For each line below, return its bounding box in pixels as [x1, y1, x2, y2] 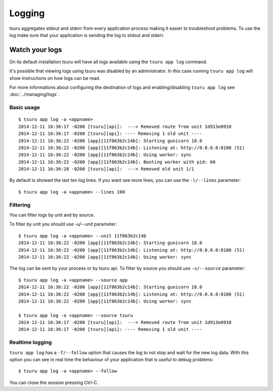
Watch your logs [9, 45, 63, 54]
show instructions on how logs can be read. [9, 75, 101, 81]
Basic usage [9, 104, 40, 111]
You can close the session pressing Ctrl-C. [9, 379, 99, 385]
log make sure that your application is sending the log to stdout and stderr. [9, 32, 164, 38]
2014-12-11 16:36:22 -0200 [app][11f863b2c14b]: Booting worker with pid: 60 [18, 159, 216, 165]
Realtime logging [9, 339, 52, 346]
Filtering [9, 201, 30, 208]
